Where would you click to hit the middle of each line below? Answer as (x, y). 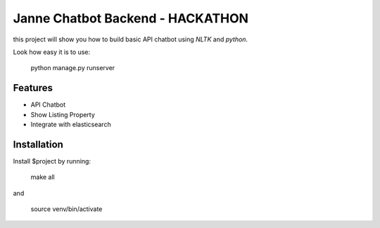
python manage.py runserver (73, 68)
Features (33, 88)
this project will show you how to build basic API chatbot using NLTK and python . (131, 39)
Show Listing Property (63, 114)
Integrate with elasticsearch (71, 125)
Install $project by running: (52, 161)
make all (43, 177)
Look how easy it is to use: (52, 52)
